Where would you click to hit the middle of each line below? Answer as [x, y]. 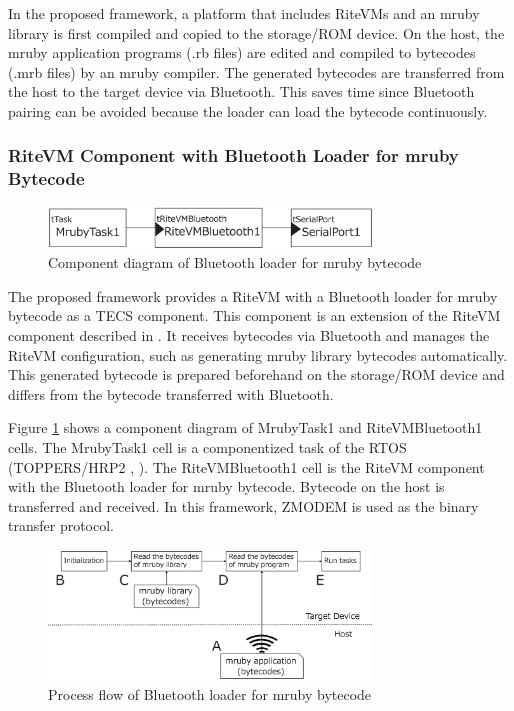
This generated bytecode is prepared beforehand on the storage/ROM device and [256, 374]
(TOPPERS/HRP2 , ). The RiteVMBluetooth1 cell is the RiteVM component [246, 466]
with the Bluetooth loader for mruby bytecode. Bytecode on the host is [226, 486]
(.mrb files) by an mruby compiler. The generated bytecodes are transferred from [256, 71]
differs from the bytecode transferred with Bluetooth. [171, 393]
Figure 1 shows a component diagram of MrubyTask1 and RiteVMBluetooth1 [245, 427]
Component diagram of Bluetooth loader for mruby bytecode [235, 262]
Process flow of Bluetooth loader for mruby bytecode [210, 693]
